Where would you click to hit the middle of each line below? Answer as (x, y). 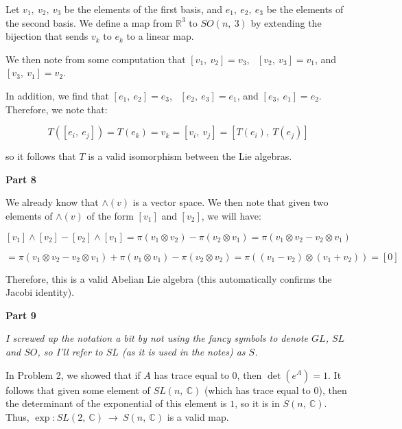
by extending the (286, 22)
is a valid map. (198, 416)
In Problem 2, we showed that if (73, 374)
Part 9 (21, 315)
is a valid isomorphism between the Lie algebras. (190, 156)
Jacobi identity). (40, 292)
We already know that (52, 202)
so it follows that (41, 156)
